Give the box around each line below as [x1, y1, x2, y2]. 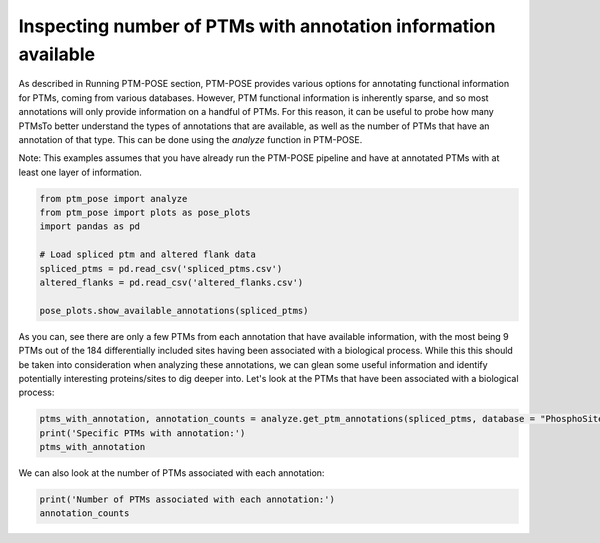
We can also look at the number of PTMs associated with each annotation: [18, 467, 325, 479]
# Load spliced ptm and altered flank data [39, 249, 257, 260]
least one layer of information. [18, 166, 142, 178]
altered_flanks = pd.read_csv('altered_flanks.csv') [39, 277, 304, 289]
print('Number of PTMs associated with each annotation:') [39, 494, 335, 505]
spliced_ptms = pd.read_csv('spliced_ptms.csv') [39, 263, 283, 274]
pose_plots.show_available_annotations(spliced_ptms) [39, 305, 309, 316]
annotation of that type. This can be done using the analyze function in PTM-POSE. [18, 133, 363, 145]
